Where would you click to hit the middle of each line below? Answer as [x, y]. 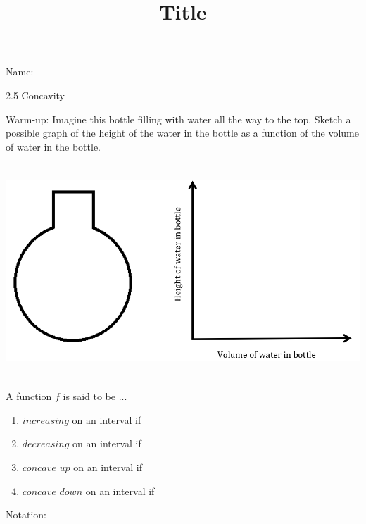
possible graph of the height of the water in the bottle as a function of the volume [182, 133]
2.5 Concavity [35, 95]
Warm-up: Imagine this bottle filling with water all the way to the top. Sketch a [178, 119]
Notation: [26, 514]
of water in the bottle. [53, 146]
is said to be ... [95, 396]
